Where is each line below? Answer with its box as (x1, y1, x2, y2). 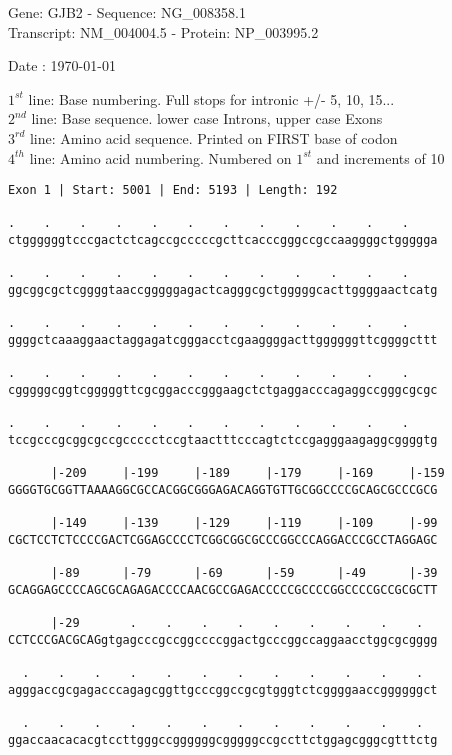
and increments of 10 (316, 147, 445, 168)
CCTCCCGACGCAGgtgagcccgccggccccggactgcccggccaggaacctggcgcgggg (8, 632, 438, 647)
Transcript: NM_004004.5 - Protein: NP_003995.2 (8, 21, 319, 42)
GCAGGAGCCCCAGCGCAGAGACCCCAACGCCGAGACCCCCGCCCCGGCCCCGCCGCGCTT (8, 582, 438, 597)
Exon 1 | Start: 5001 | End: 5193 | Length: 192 (8, 183, 338, 198)
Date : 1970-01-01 (8, 55, 116, 76)
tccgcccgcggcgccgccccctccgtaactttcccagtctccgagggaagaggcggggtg (8, 433, 438, 447)
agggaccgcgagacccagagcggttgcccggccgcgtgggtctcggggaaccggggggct (8, 682, 438, 697)
